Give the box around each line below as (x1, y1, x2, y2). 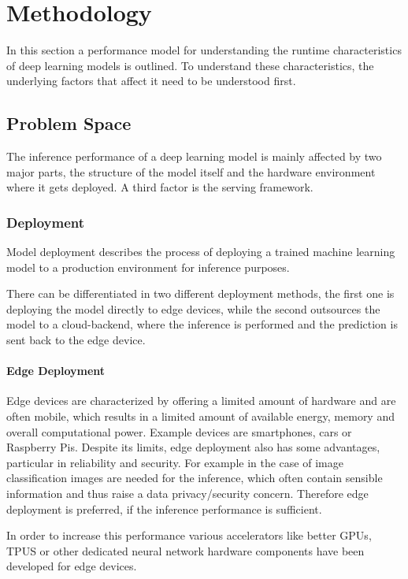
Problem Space (6, 111, 132, 135)
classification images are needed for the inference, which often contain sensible (6, 470, 383, 486)
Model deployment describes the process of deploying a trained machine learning (6, 243, 395, 260)
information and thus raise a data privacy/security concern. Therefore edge (6, 485, 369, 502)
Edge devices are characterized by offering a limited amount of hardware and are (6, 392, 396, 409)
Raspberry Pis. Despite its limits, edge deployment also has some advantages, (6, 439, 380, 455)
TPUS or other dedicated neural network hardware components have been (6, 542, 365, 559)
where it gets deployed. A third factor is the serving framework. (6, 179, 313, 195)
